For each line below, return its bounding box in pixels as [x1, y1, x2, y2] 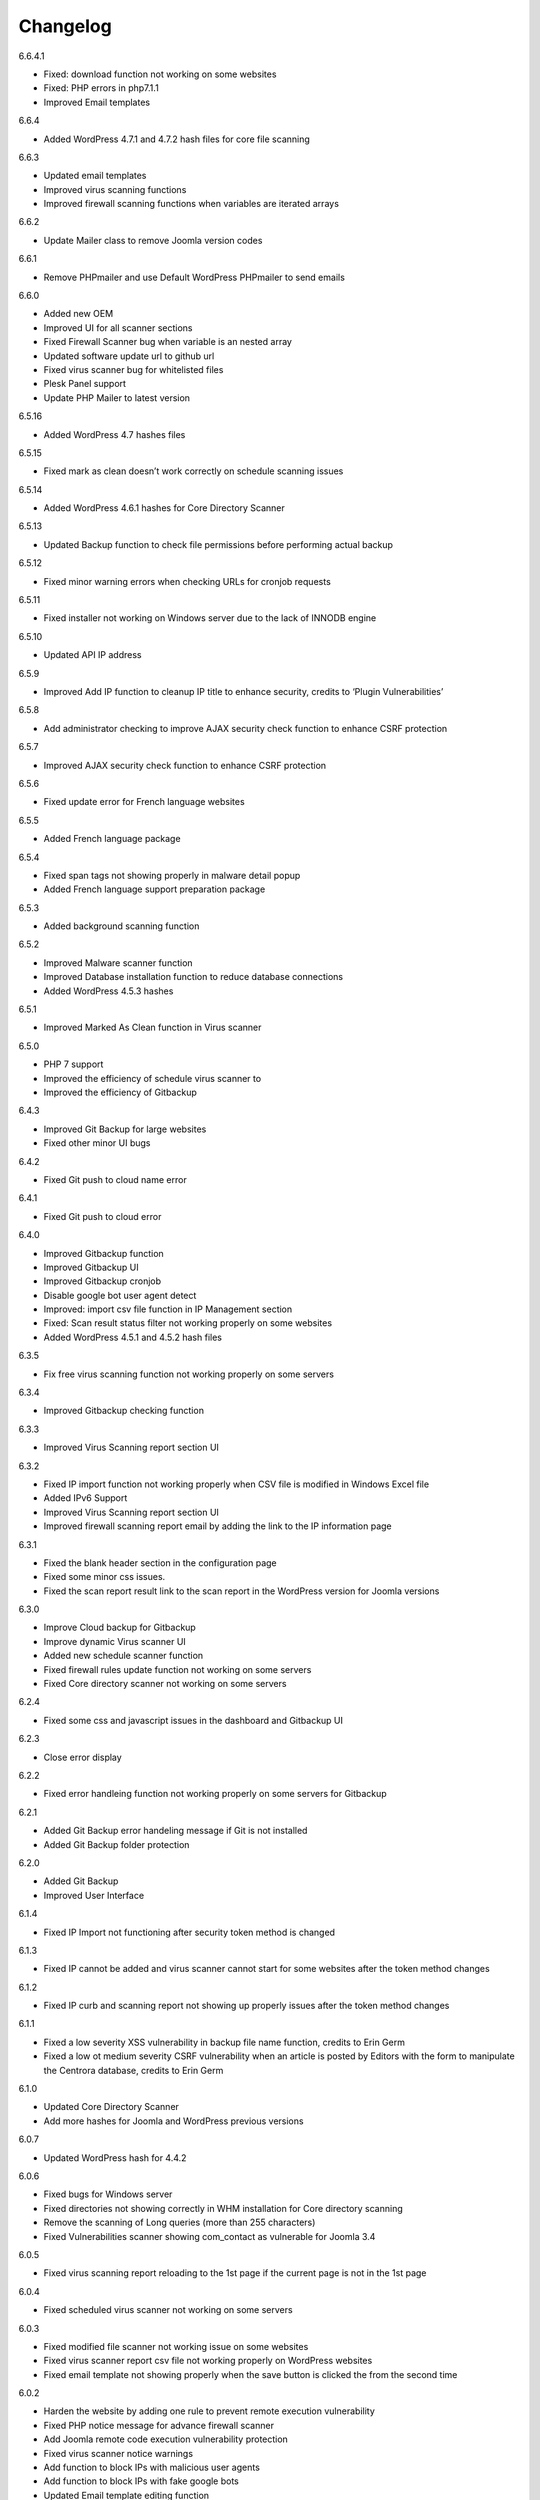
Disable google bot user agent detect [43, 1289, 197, 1301]
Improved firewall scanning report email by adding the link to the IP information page [43, 1520, 392, 1532]
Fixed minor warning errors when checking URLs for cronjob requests [43, 575, 332, 587]
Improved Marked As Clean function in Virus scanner [43, 1021, 262, 1034]
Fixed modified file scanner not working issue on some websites [43, 2340, 309, 2352]
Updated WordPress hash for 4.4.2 [43, 2151, 187, 2164]
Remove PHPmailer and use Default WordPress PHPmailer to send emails [43, 271, 345, 283]
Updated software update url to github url [43, 350, 215, 362]
